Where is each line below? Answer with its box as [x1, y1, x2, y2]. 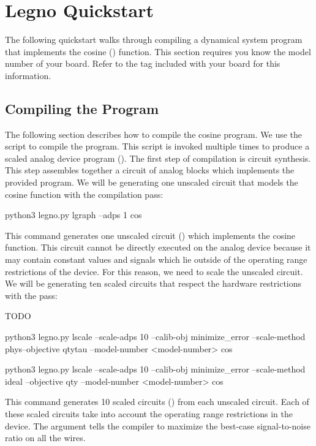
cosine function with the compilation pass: [5, 187, 164, 200]
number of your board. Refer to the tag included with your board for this [5, 57, 280, 70]
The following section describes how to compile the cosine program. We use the [5, 127, 302, 140]
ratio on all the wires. [5, 431, 86, 444]
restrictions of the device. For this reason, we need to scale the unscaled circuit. [5, 265, 303, 278]
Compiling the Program [5, 99, 159, 118]
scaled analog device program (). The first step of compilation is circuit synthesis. [5, 151, 311, 164]
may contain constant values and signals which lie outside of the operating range [5, 253, 307, 266]
